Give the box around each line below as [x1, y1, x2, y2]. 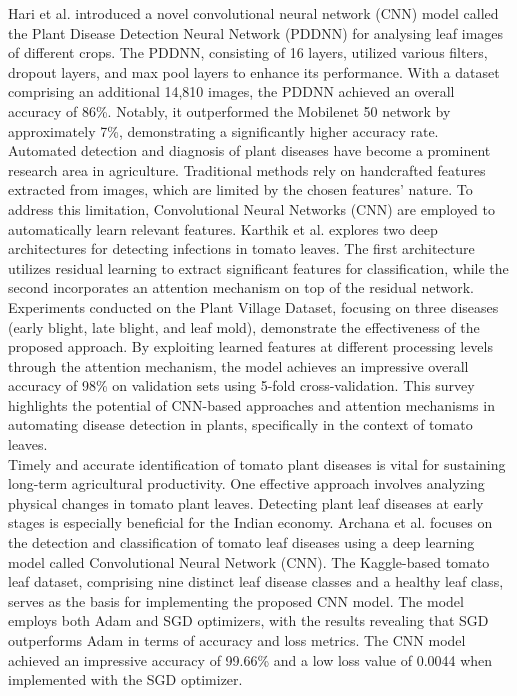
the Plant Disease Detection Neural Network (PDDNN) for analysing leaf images [8, 22, 504, 43]
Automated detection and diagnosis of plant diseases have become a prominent [8, 140, 491, 161]
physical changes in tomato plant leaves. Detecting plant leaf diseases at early [8, 492, 484, 513]
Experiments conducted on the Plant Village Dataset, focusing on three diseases [8, 296, 499, 317]
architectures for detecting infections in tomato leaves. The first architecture [8, 238, 475, 259]
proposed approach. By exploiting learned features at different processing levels [8, 336, 493, 357]
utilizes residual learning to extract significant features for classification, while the [8, 257, 509, 278]
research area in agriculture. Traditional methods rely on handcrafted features [8, 159, 486, 180]
